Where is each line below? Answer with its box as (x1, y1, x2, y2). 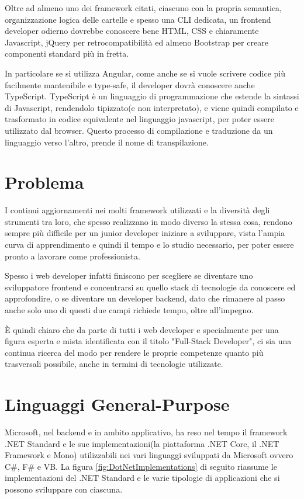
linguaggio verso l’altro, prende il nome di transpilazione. (5, 136, 209, 148)
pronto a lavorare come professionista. (5, 249, 140, 262)
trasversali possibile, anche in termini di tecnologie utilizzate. (5, 358, 223, 370)
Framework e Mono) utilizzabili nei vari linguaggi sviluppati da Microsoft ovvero (5, 449, 293, 461)
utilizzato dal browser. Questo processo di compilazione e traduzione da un (5, 124, 273, 136)
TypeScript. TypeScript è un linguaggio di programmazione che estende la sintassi (5, 90, 299, 102)
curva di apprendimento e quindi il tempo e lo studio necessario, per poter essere (5, 238, 294, 251)
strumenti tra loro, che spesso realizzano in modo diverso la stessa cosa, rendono (5, 215, 292, 227)
